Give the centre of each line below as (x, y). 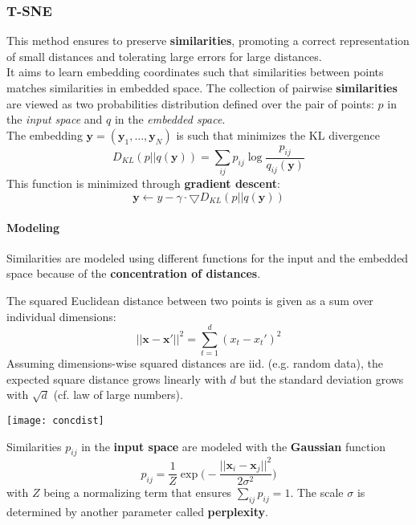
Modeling (33, 227)
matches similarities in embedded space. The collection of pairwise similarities (202, 87)
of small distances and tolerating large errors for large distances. (164, 56)
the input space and (55, 119)
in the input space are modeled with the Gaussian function (234, 446)
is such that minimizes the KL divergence (278, 134)
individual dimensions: (61, 316)
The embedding (45, 134)
